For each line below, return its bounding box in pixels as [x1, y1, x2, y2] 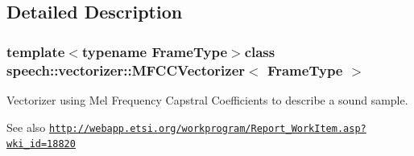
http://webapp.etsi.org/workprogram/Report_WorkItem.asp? [48, 122, 366, 134]
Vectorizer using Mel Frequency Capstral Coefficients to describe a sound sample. [6, 91, 408, 108]
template [6, 41, 65, 61]
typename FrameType [81, 41, 228, 61]
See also [6, 118, 46, 135]
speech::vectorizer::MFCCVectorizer [6, 60, 246, 80]
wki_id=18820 [6, 138, 76, 150]
